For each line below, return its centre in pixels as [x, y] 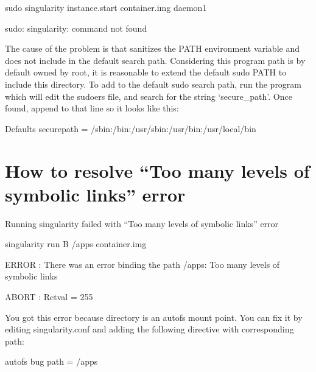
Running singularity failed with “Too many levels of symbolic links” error [142, 223]
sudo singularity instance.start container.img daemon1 [106, 7]
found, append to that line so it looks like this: [92, 108]
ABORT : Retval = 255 [49, 297]
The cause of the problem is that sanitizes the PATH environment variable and [152, 48]
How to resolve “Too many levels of [157, 170]
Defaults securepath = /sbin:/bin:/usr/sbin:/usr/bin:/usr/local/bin [131, 128]
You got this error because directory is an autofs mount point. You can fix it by [154, 317]
